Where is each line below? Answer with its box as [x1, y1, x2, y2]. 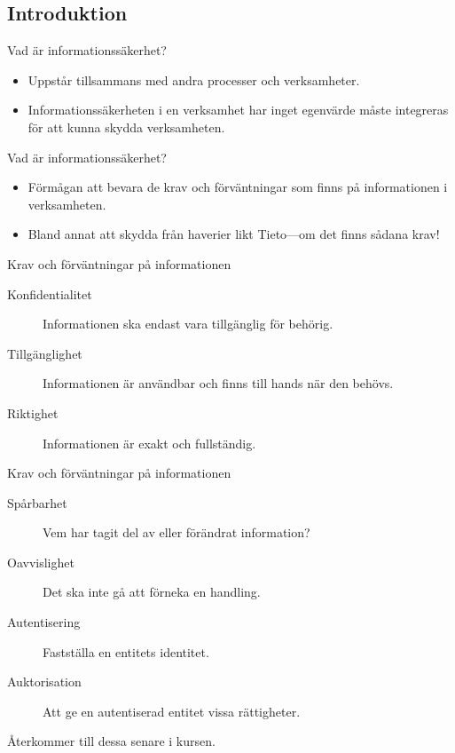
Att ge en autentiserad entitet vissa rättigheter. [43, 701, 301, 720]
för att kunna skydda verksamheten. [27, 117, 225, 136]
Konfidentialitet [7, 284, 92, 303]
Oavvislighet [7, 552, 75, 571]
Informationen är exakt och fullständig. [43, 433, 256, 452]
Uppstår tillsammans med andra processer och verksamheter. [27, 70, 360, 89]
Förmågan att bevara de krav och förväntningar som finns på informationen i [27, 178, 448, 196]
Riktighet [7, 403, 59, 422]
